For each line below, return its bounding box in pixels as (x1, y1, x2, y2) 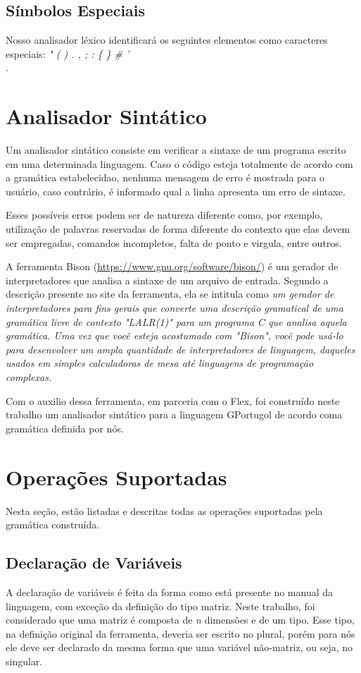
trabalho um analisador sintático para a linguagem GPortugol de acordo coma (6, 407, 343, 422)
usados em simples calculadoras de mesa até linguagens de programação (6, 356, 314, 370)
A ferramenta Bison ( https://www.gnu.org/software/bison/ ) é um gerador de (6, 259, 338, 274)
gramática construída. (6, 517, 100, 532)
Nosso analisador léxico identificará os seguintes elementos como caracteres (6, 32, 328, 47)
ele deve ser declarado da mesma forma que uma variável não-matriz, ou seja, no (6, 640, 353, 655)
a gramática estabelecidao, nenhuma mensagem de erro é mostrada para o (6, 170, 325, 185)
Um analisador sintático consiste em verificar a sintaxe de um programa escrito (6, 143, 346, 157)
